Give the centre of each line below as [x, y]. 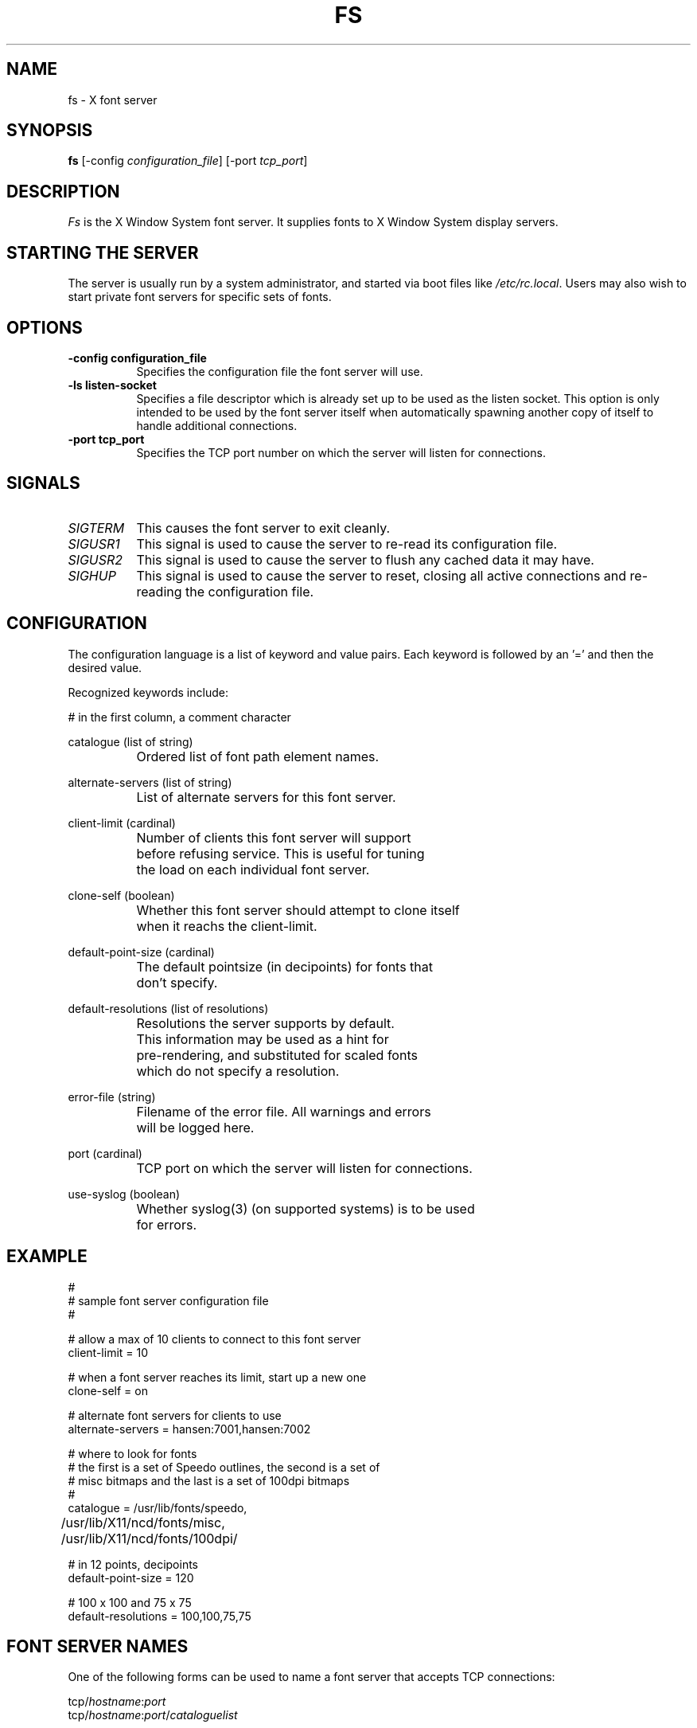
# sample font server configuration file [168, 1300]
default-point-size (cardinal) [141, 952]
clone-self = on [108, 1390]
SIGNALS [43, 483]
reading [159, 591]
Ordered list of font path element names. [258, 756]
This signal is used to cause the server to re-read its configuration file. [347, 543]
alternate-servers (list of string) [150, 782]
